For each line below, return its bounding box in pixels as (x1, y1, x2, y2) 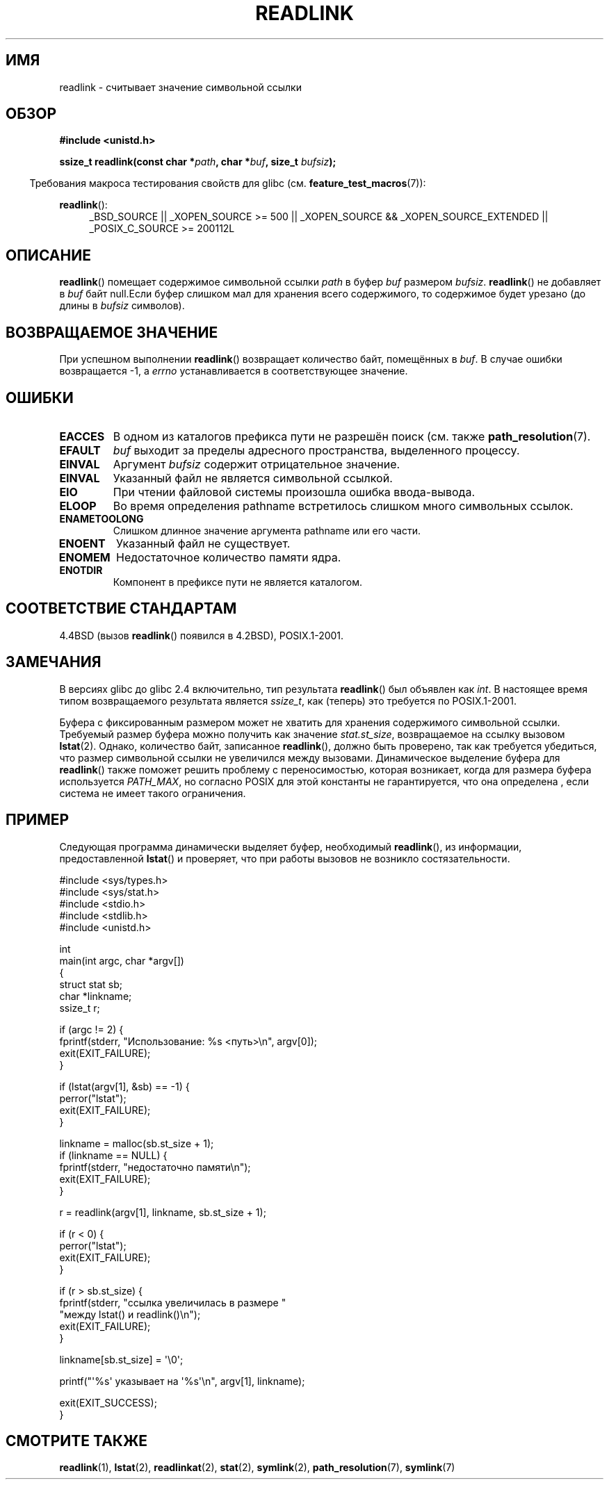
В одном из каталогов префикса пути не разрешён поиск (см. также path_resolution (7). (113, 429, 591, 443)
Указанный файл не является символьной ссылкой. (113, 470, 393, 485)
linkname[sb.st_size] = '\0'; (59, 1353, 184, 1365)
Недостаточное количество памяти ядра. (116, 550, 341, 564)
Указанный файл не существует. (116, 536, 291, 550)
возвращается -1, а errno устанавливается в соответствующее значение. (59, 365, 408, 377)
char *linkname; (59, 990, 132, 1002)
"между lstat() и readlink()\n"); (59, 1308, 201, 1320)
